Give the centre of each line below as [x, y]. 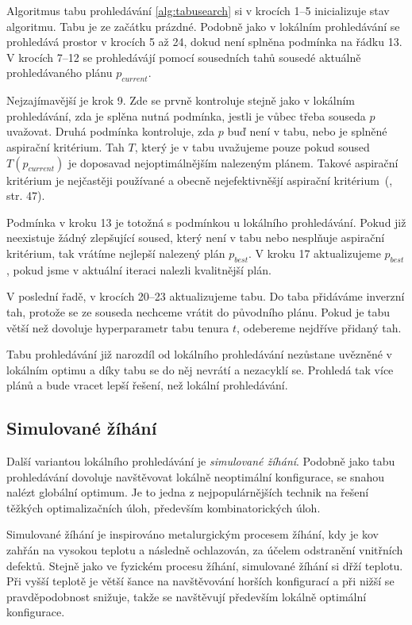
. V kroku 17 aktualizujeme [314, 253]
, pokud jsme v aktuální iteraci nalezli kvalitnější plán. [139, 269]
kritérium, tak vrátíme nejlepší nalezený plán [116, 253]
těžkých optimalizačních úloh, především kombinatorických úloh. [164, 507]
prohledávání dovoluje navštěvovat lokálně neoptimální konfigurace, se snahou [195, 476]
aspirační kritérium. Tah [65, 146]
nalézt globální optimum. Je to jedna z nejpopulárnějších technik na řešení [188, 492]
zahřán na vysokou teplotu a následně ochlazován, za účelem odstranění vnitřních [205, 550]
